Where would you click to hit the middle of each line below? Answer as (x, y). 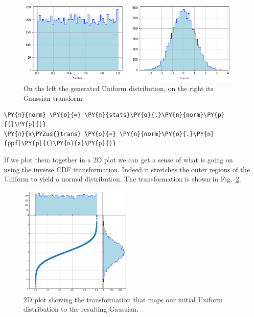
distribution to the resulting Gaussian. (81, 309)
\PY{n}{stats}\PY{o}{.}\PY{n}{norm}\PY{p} (155, 115)
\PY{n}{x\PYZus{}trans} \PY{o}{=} (60, 134)
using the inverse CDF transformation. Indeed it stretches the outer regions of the (127, 169)
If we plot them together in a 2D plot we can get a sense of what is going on (118, 159)
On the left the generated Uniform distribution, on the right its (118, 88)
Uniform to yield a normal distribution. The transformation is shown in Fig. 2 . (123, 179)
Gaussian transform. (54, 98)
